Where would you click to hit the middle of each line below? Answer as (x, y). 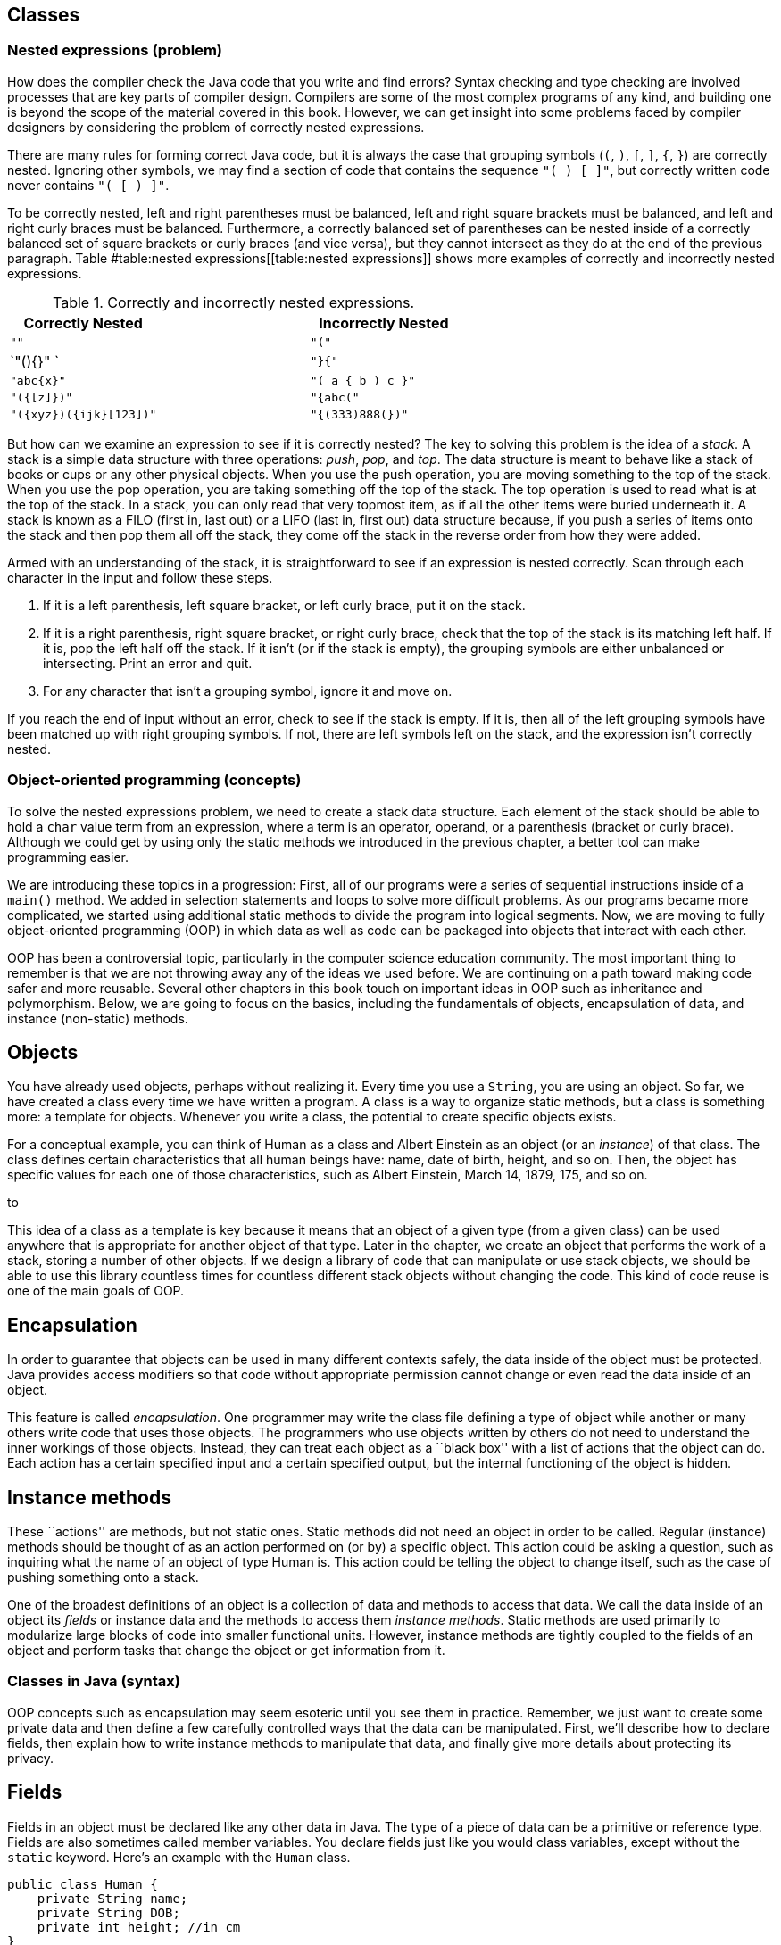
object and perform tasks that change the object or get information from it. (226, 1651)
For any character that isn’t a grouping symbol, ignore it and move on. (248, 691)
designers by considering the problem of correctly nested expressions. (216, 127)
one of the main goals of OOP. (96, 1291)
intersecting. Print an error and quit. (148, 663)
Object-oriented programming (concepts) (154, 780)
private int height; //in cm (139, 1927)
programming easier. (68, 857)
